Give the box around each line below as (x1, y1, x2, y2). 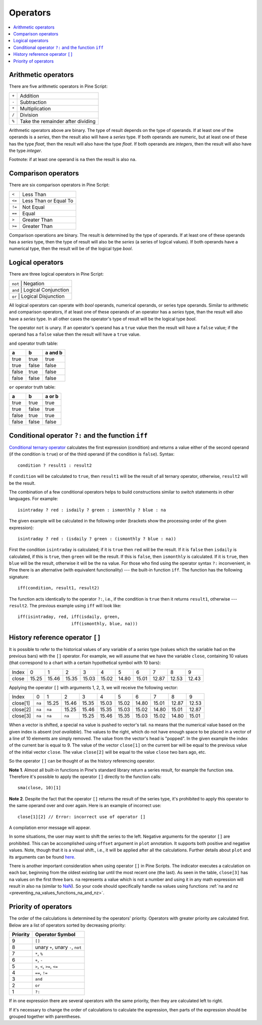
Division (20, 112, 38, 118)
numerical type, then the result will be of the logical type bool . (9, 245, 133, 252)
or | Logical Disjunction (12, 293, 65, 299)
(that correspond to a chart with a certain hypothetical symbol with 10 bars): (9, 660, 161, 666)
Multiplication (20, 105, 51, 112)
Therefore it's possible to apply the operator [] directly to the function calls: (9, 774, 162, 780)
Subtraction (20, 98, 47, 105)
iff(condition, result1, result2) (17, 585, 99, 591)
